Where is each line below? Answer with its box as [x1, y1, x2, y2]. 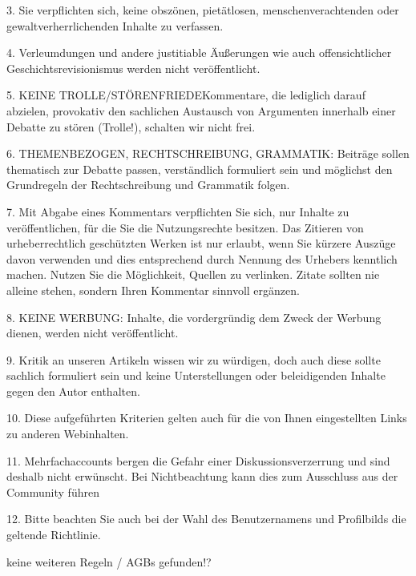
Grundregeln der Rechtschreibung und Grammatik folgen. [6, 176, 290, 193]
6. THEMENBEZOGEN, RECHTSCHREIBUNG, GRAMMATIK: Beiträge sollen [6, 145, 410, 162]
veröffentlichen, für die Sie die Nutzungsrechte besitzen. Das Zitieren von [6, 219, 364, 236]
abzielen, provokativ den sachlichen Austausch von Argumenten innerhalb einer [6, 102, 396, 119]
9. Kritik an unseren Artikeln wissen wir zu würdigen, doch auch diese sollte [6, 351, 381, 368]
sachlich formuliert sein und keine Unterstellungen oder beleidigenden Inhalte [6, 367, 386, 384]
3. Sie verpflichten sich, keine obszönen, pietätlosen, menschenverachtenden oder [6, 2, 399, 18]
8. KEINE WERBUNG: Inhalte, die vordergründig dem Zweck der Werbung [6, 308, 382, 325]
